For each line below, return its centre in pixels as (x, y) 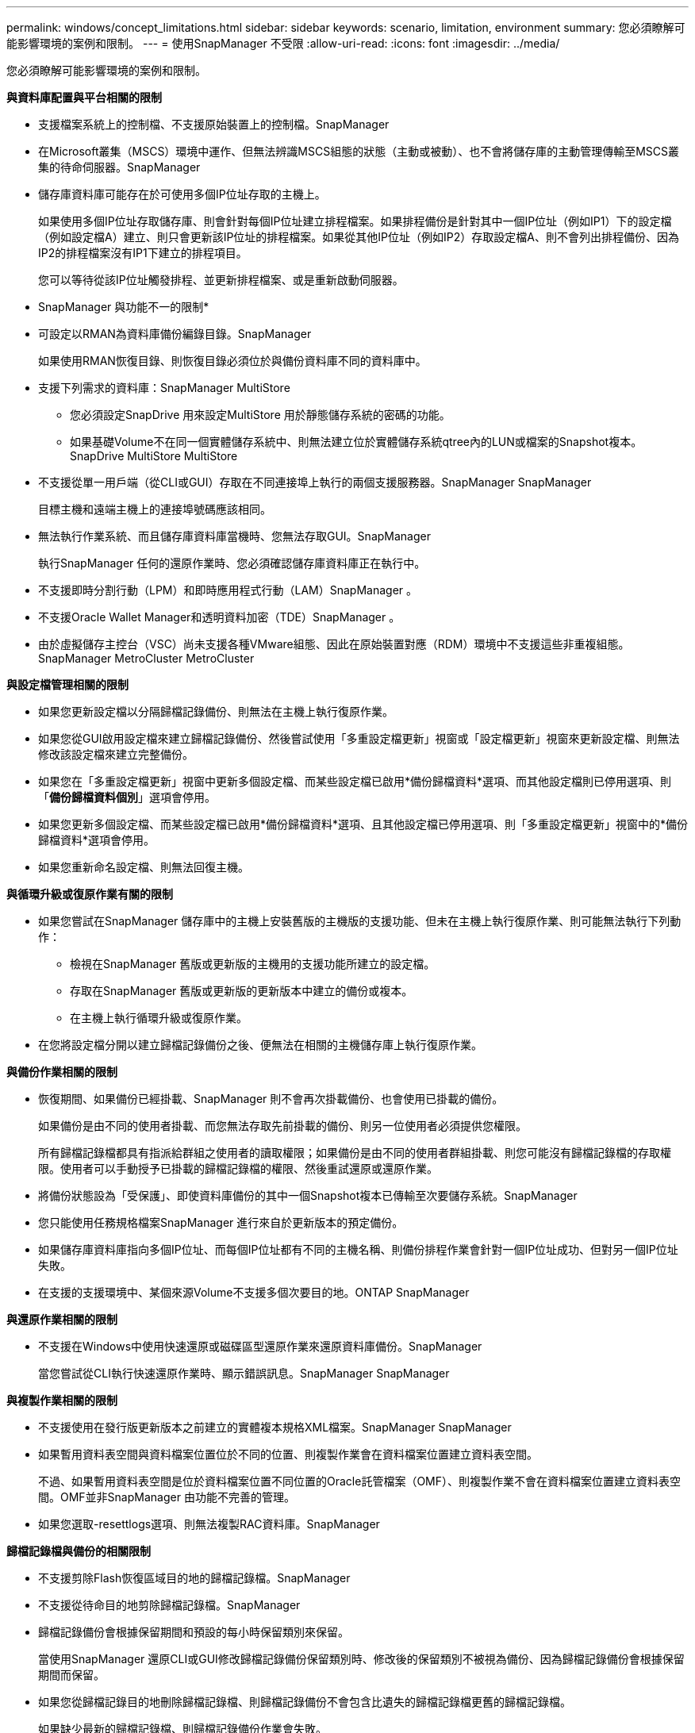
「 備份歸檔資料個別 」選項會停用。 (127, 797)
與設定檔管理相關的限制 (67, 684)
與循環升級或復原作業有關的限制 (90, 894)
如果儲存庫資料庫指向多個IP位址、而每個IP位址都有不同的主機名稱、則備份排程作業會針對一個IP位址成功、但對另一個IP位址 (358, 1249)
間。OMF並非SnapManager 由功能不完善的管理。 (167, 1497)
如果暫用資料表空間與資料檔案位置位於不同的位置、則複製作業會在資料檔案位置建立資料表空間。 (288, 1454)
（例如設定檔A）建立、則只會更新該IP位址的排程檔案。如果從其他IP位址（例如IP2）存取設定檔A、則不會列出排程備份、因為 (359, 237)
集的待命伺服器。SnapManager (119, 167)
